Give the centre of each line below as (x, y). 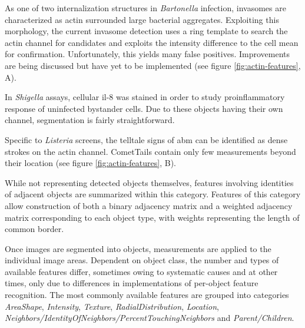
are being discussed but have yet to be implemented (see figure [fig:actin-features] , (153, 65)
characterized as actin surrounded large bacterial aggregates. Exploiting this (142, 19)
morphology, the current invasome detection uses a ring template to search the (146, 31)
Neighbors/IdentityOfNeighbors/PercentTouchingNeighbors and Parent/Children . (150, 318)
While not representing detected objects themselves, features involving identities (149, 182)
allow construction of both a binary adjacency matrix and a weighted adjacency (149, 205)
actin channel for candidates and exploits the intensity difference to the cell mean (152, 42)
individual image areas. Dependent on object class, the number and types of (142, 260)
